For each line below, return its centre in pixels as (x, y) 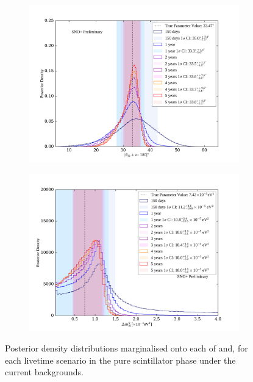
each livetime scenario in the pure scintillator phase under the (120, 360)
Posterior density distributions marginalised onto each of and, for (127, 348)
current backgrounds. (44, 372)
